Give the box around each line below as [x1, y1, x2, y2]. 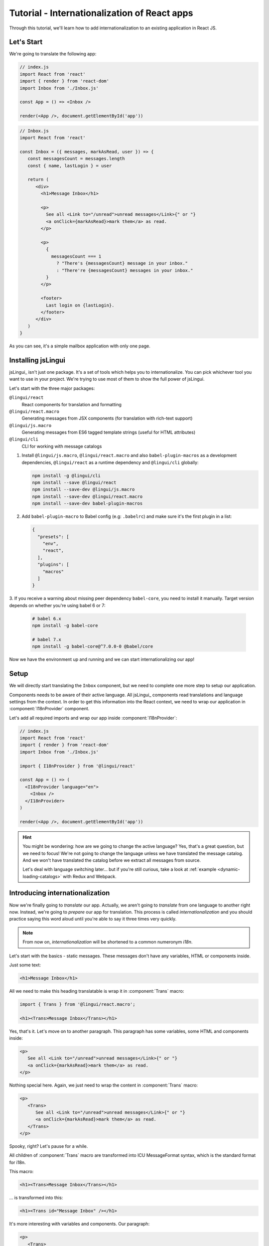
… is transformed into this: [9, 1195, 63, 1201]
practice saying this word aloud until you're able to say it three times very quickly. [9, 916, 177, 922]
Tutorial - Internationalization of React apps [9, 7, 193, 18]
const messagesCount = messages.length [27, 156, 125, 161]
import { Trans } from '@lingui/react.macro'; [19, 1001, 135, 1007]
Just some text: [9, 962, 41, 968]
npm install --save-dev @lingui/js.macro [32, 486, 135, 492]
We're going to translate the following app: [9, 51, 97, 57]
